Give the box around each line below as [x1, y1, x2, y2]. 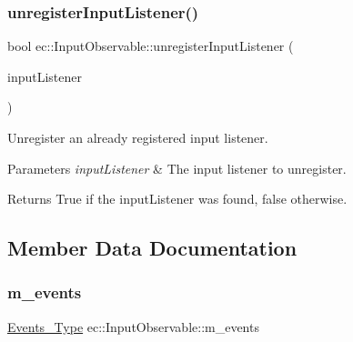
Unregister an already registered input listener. [7, 128, 268, 146]
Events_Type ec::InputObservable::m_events [7, 317, 259, 336]
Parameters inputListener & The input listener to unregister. [7, 158, 347, 177]
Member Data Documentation [7, 234, 298, 262]
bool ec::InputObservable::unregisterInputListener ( [7, 36, 294, 55]
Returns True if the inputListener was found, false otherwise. [7, 189, 348, 208]
